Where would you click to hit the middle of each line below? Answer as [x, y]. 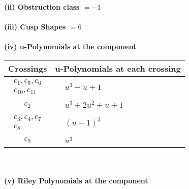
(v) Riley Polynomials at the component [76, 180]
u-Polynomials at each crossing [118, 68]
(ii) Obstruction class [42, 7]
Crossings [28, 68]
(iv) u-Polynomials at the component [70, 46]
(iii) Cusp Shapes [35, 27]
